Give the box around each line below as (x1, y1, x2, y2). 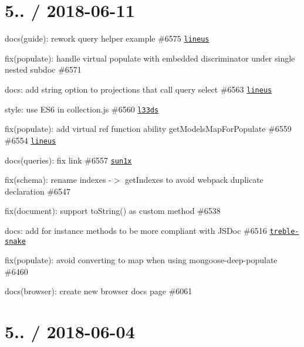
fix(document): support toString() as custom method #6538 (5, 205, 221, 217)
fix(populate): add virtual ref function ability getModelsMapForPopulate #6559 (5, 123, 292, 135)
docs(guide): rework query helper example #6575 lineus (5, 32, 210, 45)
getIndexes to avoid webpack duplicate (125, 173, 264, 186)
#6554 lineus (5, 134, 56, 146)
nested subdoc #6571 (5, 63, 82, 76)
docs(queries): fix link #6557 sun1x (5, 154, 132, 166)
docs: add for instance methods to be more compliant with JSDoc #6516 (5, 224, 267, 236)
